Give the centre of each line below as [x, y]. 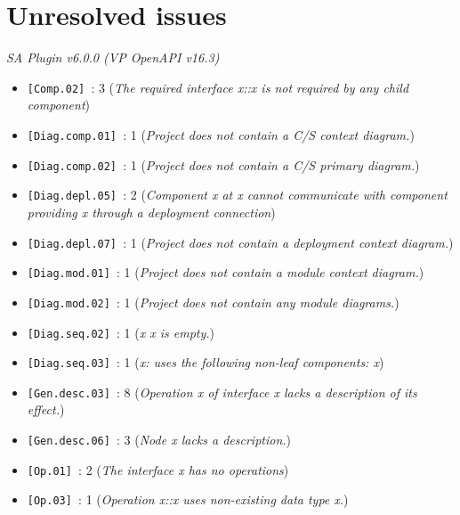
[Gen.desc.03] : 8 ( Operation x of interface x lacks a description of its [222, 392]
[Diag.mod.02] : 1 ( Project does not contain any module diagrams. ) [213, 302]
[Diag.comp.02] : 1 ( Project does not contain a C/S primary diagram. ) [223, 164]
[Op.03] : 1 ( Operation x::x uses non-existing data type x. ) [188, 499]
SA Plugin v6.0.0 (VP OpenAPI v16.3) [113, 57]
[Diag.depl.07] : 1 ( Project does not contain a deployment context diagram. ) [240, 242]
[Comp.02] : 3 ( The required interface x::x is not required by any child [218, 87]
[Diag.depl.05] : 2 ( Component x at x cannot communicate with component [237, 195]
